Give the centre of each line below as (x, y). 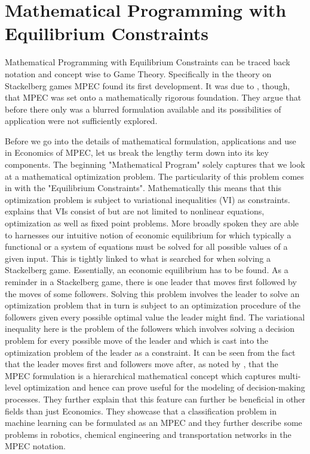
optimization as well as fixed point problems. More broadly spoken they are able (152, 223)
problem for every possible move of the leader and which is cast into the (137, 340)
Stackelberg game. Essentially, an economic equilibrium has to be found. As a (147, 270)
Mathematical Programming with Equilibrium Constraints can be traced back (148, 62)
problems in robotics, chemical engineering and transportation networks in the (148, 434)
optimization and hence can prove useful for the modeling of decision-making (164, 387)
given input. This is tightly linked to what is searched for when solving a (138, 258)
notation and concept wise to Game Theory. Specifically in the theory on (138, 73)
